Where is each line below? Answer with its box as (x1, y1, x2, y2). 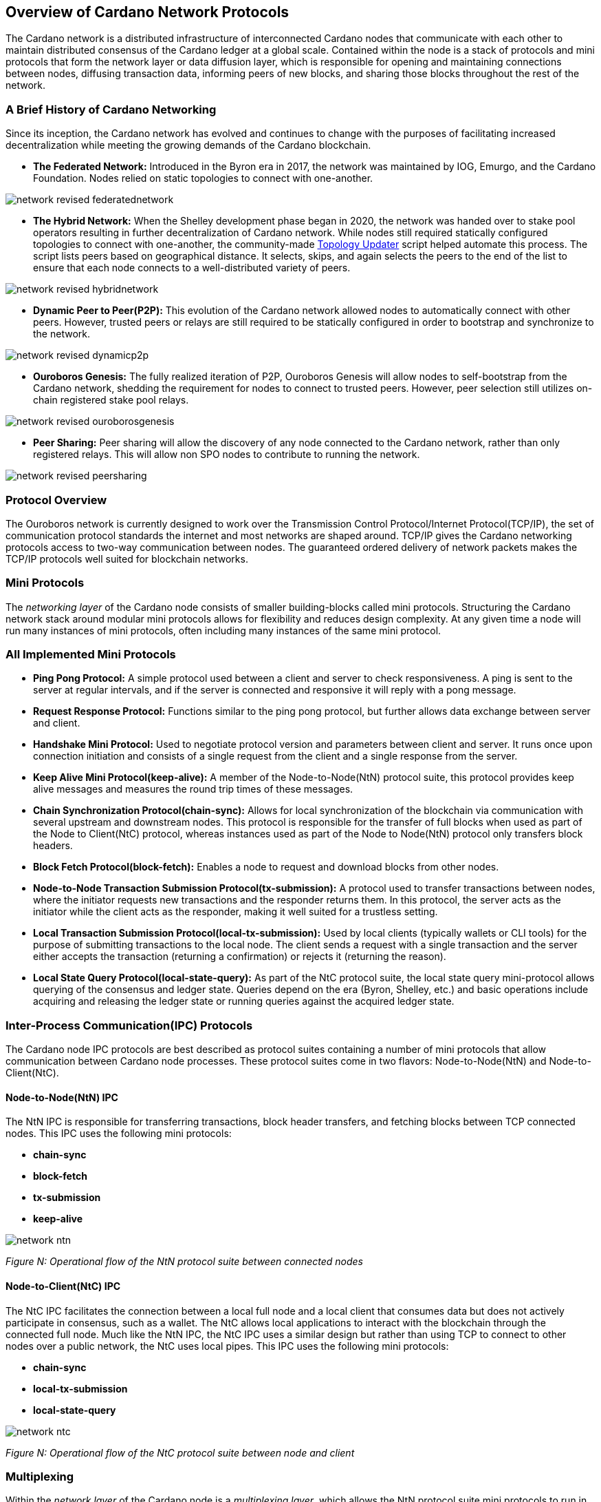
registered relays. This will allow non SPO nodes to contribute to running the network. (33, 448, 420, 461)
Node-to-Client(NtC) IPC (6, 1280, 121, 1292)
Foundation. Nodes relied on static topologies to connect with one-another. (33, 172, 373, 185)
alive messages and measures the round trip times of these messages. (33, 783, 353, 795)
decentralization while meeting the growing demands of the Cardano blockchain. (6, 139, 371, 152)
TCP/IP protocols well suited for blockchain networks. (6, 552, 248, 565)
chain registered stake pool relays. (33, 394, 189, 406)
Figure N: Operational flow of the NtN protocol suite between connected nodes (6, 1255, 363, 1268)
